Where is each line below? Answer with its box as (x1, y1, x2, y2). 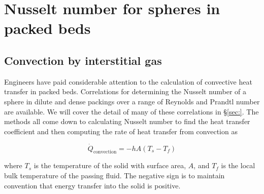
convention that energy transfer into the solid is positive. (4, 180, 181, 190)
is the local (221, 160, 255, 171)
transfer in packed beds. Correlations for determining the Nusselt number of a (4, 86, 247, 97)
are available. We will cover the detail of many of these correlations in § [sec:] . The (4, 106, 259, 117)
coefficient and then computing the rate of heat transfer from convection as (4, 126, 238, 136)
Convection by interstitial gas (4, 52, 162, 68)
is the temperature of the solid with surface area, (34, 160, 186, 171)
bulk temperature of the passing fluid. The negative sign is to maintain (4, 170, 225, 180)
